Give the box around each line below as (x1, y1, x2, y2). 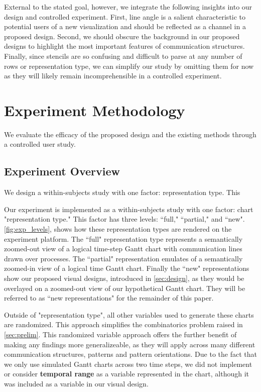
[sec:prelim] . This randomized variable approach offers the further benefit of (4, 329, 237, 339)
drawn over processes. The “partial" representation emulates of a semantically (4, 253, 243, 263)
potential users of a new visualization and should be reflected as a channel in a (4, 21, 246, 32)
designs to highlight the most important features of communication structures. (4, 41, 245, 51)
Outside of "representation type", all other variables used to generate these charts (4, 309, 254, 320)
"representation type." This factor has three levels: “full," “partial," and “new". (4, 214, 245, 224)
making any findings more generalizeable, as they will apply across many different (4, 339, 255, 349)
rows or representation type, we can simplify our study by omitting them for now (4, 60, 254, 71)
